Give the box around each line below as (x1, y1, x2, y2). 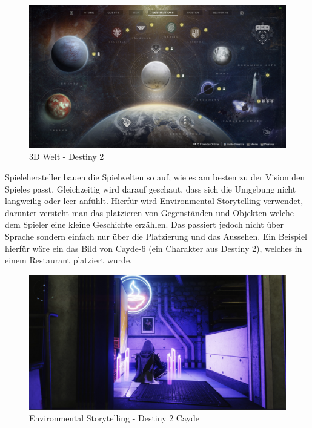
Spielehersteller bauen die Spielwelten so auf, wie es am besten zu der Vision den (5, 171, 305, 183)
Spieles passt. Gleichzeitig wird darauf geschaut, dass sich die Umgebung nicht (5, 182, 296, 195)
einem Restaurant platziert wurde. (5, 254, 132, 266)
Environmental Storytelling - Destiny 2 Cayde (29, 412, 199, 424)
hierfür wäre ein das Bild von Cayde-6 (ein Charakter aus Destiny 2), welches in (5, 242, 302, 254)
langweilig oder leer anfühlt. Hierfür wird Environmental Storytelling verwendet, (5, 194, 304, 207)
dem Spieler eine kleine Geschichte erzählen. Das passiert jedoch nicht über (5, 218, 284, 231)
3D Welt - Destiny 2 (29, 150, 104, 163)
